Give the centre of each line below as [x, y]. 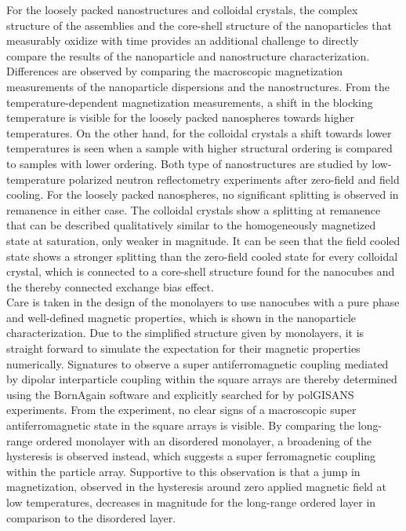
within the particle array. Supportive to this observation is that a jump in [183, 471]
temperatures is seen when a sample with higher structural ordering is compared [199, 148]
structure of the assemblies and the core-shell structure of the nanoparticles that [199, 25]
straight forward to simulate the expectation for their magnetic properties [183, 348]
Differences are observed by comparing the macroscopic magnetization [175, 71]
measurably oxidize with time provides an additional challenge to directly [183, 40]
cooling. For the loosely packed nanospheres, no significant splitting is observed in [203, 194]
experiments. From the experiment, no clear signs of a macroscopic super [181, 410]
